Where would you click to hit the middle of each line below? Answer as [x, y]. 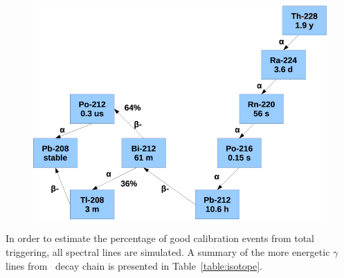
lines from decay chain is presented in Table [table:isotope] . [134, 265]
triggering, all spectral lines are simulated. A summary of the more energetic [168, 252]
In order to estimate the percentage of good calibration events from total [160, 238]
